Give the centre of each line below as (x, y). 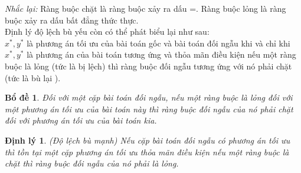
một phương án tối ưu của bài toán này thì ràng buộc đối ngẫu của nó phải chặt (149, 109)
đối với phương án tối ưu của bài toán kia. (81, 120)
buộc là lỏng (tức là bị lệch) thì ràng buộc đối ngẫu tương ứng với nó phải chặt (148, 66)
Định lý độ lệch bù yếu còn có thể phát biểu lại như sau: (107, 31)
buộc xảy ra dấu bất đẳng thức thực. (72, 20)
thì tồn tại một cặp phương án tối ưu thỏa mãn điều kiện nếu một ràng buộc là (147, 152)
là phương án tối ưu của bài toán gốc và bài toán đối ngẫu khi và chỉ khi (158, 43)
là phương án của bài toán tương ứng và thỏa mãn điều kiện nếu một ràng (161, 54)
